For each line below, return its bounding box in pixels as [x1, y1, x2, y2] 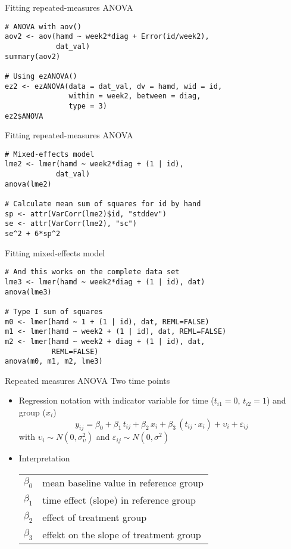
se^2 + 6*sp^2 [5, 229, 61, 238]
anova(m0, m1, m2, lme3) [5, 357, 103, 366]
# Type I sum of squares [5, 307, 103, 316]
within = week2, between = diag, [68, 92, 201, 101]
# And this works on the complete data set [5, 268, 180, 277]
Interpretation [18, 452, 70, 464]
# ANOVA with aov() [5, 22, 82, 31]
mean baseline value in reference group [42, 475, 204, 489]
